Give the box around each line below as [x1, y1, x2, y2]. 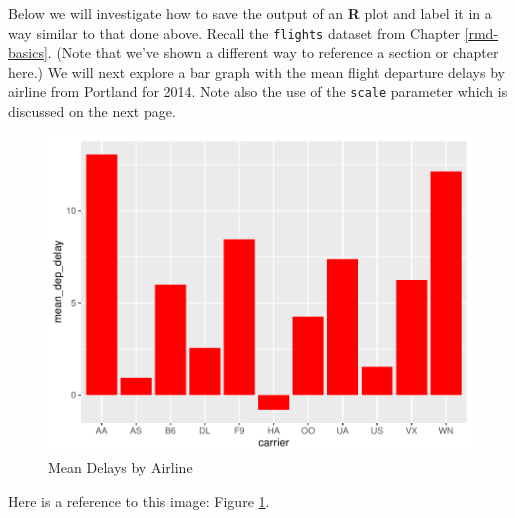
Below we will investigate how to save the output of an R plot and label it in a [8, 3, 492, 23]
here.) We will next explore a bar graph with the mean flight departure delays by [8, 61, 505, 82]
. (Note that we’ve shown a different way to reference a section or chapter [47, 42, 499, 63]
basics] [8, 42, 48, 63]
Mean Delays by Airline [48, 457, 193, 478]
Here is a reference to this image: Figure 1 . [8, 490, 270, 511]
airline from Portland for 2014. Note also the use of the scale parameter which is [8, 81, 508, 102]
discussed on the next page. [8, 101, 176, 122]
